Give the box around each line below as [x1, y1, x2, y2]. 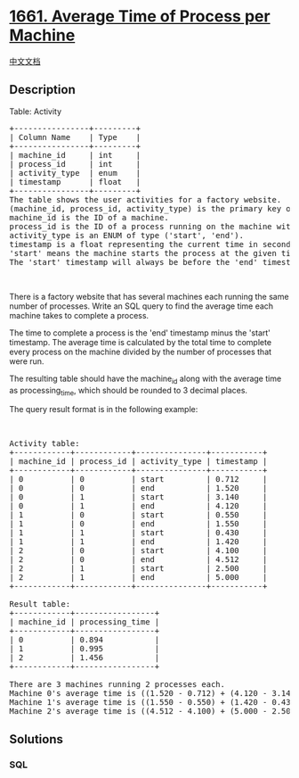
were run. [9, 355, 44, 367]
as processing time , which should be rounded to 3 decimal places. [9, 385, 247, 398]
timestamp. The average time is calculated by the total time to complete [9, 336, 272, 347]
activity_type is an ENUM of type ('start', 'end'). [9, 230, 245, 240]
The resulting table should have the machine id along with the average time [9, 373, 282, 385]
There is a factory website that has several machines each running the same [9, 291, 289, 302]
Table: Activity [9, 105, 62, 117]
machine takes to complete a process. [9, 310, 149, 320]
